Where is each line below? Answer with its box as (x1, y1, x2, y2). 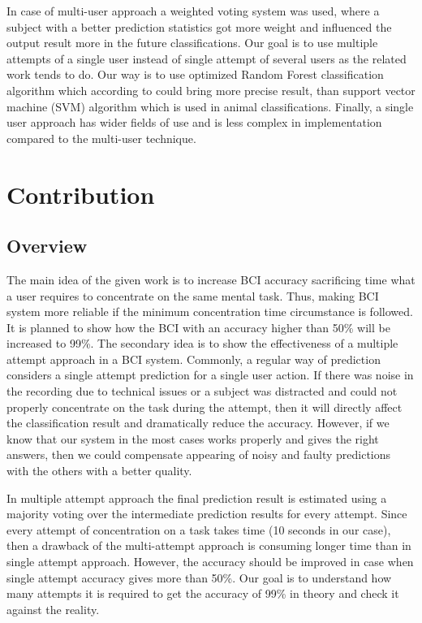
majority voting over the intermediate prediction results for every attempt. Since (6, 505, 407, 522)
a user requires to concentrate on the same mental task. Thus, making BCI (6, 287, 379, 304)
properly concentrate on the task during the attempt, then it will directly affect (6, 398, 403, 415)
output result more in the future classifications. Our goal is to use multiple (6, 34, 378, 51)
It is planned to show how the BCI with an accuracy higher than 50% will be (6, 318, 390, 335)
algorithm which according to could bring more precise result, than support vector (6, 81, 416, 98)
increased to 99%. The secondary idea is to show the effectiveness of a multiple (6, 335, 398, 352)
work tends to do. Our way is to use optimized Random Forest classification (6, 66, 384, 83)
